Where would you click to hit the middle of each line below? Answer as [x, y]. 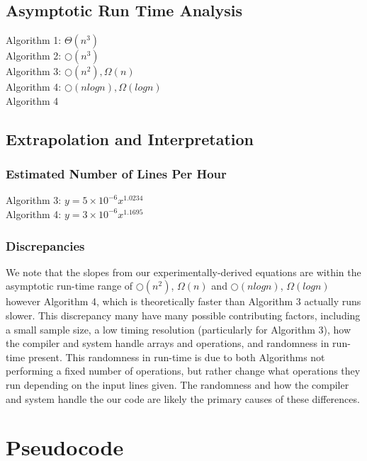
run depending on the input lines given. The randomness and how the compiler [177, 384]
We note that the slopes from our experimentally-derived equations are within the [183, 272]
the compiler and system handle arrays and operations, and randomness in [168, 343]
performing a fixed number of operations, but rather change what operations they [183, 371]
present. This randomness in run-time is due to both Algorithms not [176, 357]
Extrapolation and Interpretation [130, 138]
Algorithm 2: [34, 56]
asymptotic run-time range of [69, 286]
